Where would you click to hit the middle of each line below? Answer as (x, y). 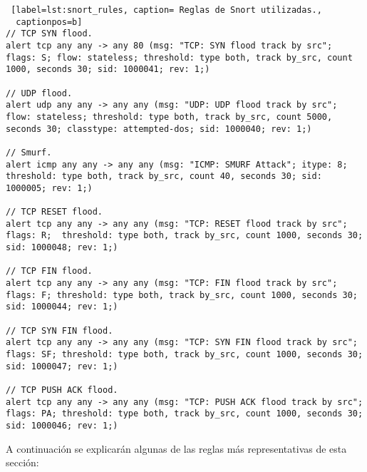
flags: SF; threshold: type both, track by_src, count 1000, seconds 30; (185, 355)
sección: (22, 462)
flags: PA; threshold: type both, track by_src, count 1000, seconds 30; (185, 414)
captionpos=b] (49, 22)
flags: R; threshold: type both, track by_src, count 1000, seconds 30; (185, 236)
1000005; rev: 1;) (49, 188)
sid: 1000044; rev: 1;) (62, 307)
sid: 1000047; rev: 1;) (62, 366)
